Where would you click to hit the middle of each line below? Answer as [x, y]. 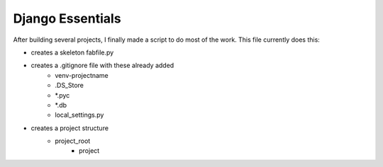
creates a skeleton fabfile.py [72, 52]
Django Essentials [67, 18]
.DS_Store [70, 86]
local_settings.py [79, 115]
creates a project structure [70, 128]
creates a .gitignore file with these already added [102, 65]
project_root [73, 141]
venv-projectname [82, 75]
